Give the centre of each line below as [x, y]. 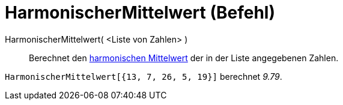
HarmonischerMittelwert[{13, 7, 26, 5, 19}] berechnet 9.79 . [144, 76]
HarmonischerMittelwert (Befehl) [140, 13]
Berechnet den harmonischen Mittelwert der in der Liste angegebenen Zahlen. [184, 58]
